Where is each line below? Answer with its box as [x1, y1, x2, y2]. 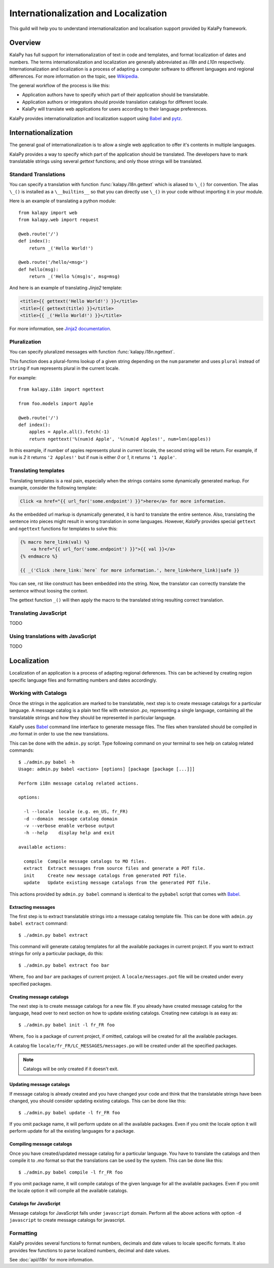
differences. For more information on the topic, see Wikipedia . [9, 73, 139, 79]
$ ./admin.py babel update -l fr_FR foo [18, 1110, 120, 1115]
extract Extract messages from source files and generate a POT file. [23, 865, 206, 871]
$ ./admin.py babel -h [18, 759, 75, 765]
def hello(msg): [18, 266, 59, 272]
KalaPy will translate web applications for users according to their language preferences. [22, 106, 208, 112]
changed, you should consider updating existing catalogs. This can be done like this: [9, 1098, 187, 1104]
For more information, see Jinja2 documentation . [9, 326, 112, 332]
